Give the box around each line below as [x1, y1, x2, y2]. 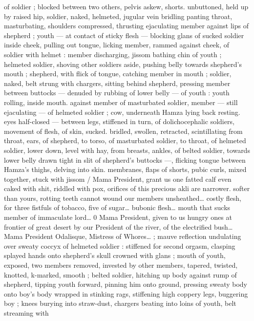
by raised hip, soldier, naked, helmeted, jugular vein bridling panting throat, [4, 11, 233, 21]
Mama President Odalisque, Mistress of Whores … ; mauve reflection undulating [4, 231, 241, 241]
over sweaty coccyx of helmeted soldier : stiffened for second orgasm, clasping [4, 240, 235, 251]
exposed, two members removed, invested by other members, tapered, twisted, [4, 260, 238, 270]
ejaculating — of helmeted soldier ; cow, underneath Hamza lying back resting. [4, 107, 240, 117]
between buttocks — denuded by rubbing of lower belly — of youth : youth [4, 87, 230, 98]
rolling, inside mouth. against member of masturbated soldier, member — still [4, 97, 238, 107]
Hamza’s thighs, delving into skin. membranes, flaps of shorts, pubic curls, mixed [4, 164, 247, 174]
